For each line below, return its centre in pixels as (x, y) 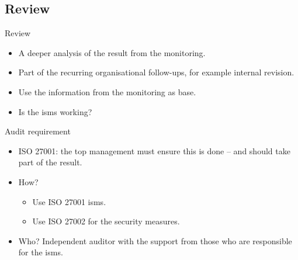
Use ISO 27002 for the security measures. (106, 221)
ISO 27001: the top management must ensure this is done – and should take (154, 150)
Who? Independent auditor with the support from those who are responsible (155, 240)
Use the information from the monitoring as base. (107, 91)
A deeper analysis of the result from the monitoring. (112, 52)
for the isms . (41, 252)
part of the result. (50, 162)
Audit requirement (38, 131)
